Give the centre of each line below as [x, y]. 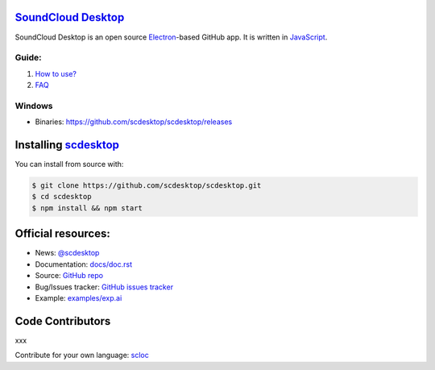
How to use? [56, 73]
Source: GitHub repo [69, 276]
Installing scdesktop [67, 145]
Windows [34, 106]
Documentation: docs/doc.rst [84, 264]
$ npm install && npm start [87, 208]
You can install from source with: [69, 164]
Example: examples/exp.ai [79, 297]
